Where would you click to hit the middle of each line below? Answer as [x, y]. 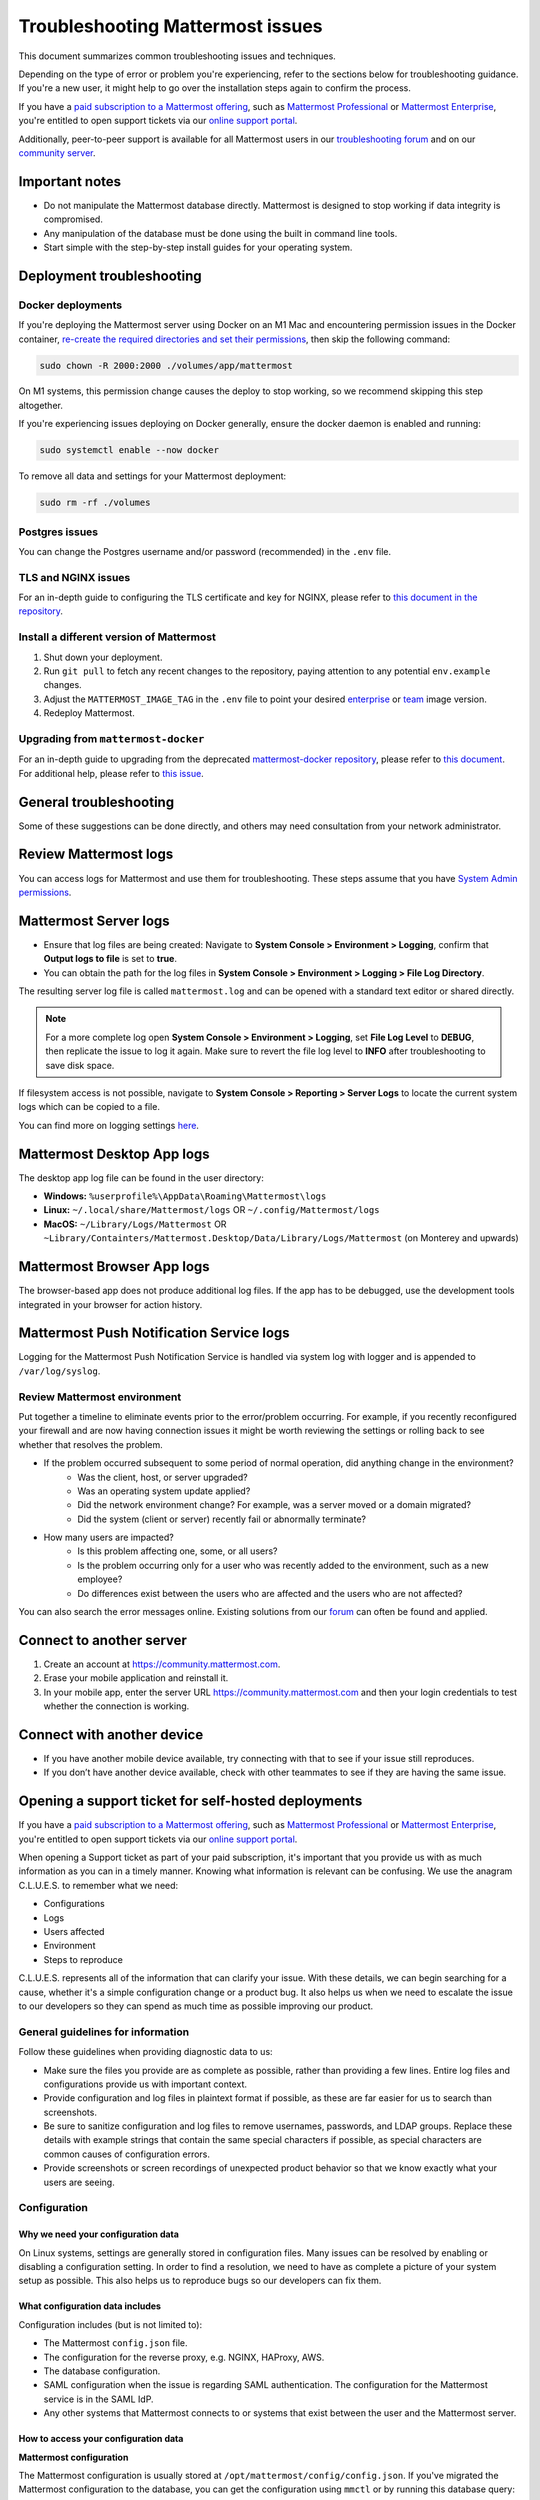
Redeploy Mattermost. [89, 713]
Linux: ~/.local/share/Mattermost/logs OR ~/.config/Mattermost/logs [211, 1210]
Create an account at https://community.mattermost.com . [162, 1664]
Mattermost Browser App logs [114, 1266]
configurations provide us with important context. [145, 2084]
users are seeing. [79, 2182]
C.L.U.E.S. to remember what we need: [98, 1885]
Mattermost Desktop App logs [114, 1153]
